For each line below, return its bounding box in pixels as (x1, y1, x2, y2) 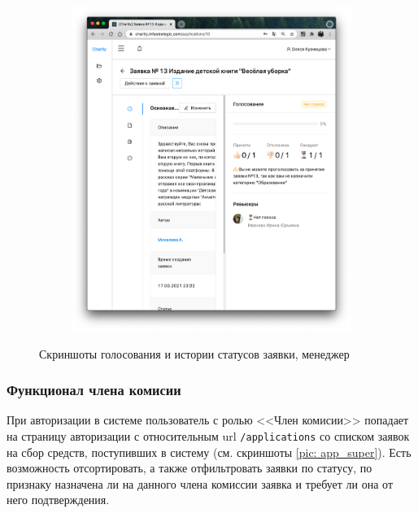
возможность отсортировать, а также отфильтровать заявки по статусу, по (7, 459, 372, 476)
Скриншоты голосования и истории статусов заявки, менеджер (39, 345, 350, 362)
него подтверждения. (7, 491, 110, 508)
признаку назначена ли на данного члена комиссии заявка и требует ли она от (7, 475, 393, 492)
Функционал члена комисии (7, 380, 181, 400)
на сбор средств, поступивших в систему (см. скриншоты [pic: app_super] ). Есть (7, 443, 411, 460)
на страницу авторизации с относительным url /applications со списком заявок (7, 427, 410, 444)
